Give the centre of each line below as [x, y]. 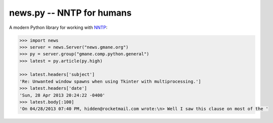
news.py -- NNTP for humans [70, 13]
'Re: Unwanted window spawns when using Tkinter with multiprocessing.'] [110, 81]
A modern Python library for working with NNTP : [58, 27]
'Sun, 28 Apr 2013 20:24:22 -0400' [62, 95]
